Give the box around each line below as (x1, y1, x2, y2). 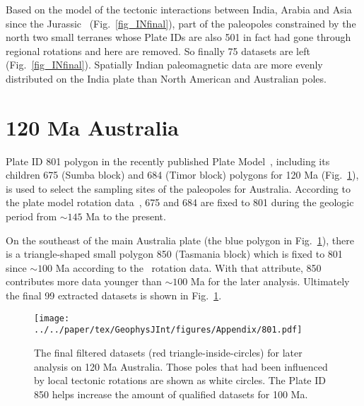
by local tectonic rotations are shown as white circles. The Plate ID (34, 373, 326, 388)
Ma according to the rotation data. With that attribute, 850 (55, 260, 322, 275)
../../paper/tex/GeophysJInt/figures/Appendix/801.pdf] (34, 325, 303, 335)
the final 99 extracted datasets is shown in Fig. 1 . (6, 288, 222, 303)
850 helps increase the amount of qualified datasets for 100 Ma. (34, 386, 308, 401)
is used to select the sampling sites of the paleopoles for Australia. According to (6, 181, 351, 196)
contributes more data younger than (6, 274, 162, 289)
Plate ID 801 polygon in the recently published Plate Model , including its (6, 153, 330, 168)
